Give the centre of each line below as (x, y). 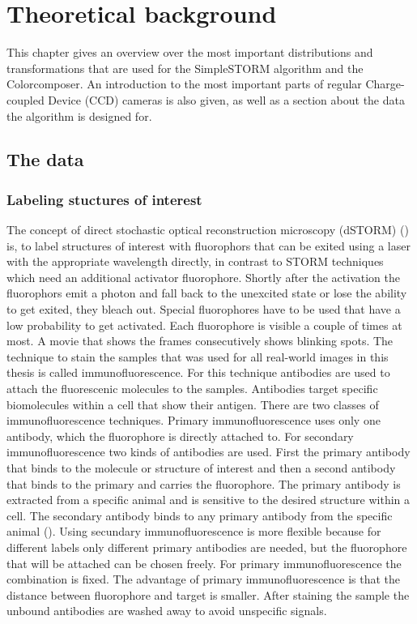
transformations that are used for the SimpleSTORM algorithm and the (185, 68)
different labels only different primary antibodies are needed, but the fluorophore (207, 547)
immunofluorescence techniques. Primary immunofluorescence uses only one (194, 420)
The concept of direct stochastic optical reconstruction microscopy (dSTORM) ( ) (208, 230)
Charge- (385, 84)
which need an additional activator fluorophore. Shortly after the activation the (203, 277)
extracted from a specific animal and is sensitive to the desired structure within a (208, 500)
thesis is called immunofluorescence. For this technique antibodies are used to (198, 372)
